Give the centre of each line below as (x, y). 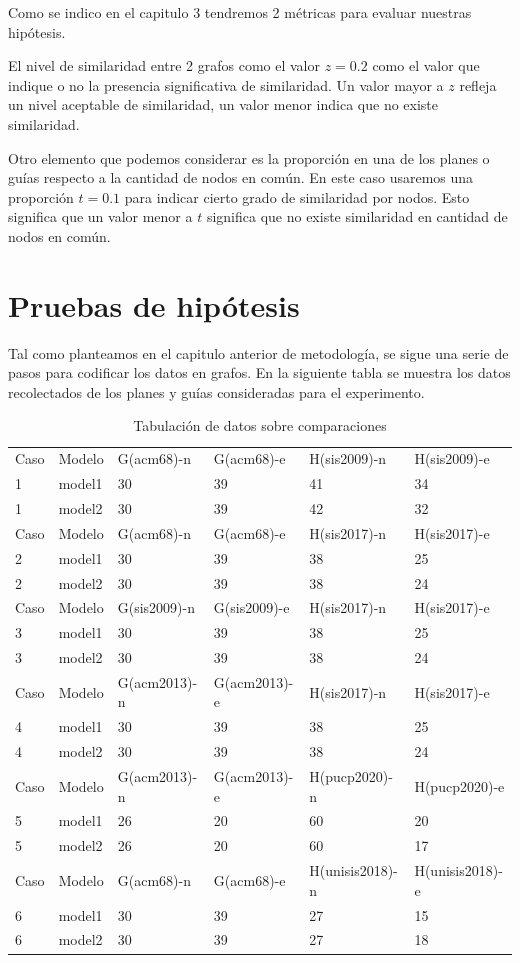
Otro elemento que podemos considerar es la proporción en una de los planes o (249, 157)
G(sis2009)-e (251, 607)
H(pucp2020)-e (459, 785)
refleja (478, 84)
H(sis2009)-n (348, 458)
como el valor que (426, 65)
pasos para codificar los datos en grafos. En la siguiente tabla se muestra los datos (259, 372)
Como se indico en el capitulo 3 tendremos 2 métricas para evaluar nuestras (240, 12)
